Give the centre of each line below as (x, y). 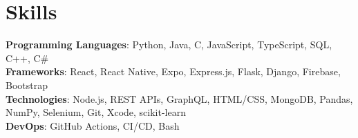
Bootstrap (27, 85)
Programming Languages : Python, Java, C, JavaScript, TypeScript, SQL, (169, 45)
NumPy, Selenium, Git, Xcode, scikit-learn (96, 112)
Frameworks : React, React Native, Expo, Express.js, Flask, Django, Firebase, (173, 71)
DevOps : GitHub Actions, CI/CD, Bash (93, 125)
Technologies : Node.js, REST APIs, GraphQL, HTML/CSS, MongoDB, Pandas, (179, 98)
